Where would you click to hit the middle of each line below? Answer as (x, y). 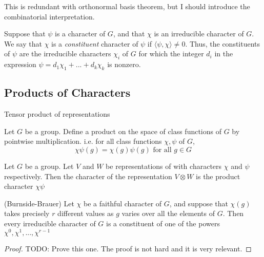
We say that (23, 43)
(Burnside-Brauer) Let (39, 203)
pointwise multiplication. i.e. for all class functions (83, 141)
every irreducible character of (50, 223)
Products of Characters (67, 92)
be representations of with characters (164, 166)
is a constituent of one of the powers (163, 223)
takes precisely (27, 213)
